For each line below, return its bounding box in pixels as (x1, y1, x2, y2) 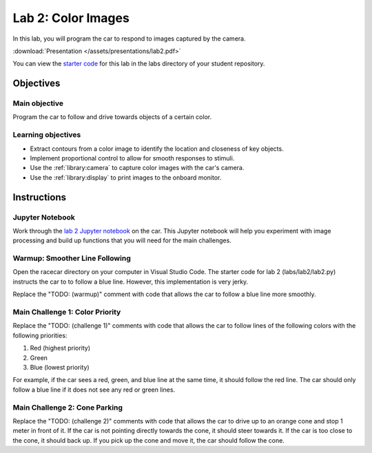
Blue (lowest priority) (30, 363, 90, 371)
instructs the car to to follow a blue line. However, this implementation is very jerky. (12, 277, 249, 286)
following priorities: (12, 331, 68, 339)
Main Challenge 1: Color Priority (12, 307, 121, 317)
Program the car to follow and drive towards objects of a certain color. (12, 113, 212, 121)
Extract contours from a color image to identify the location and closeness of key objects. (30, 145, 284, 153)
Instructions (12, 191, 67, 203)
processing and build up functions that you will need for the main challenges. (12, 236, 232, 244)
